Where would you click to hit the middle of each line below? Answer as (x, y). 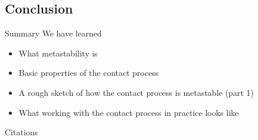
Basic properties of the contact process (89, 73)
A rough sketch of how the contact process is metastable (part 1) (136, 92)
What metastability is (58, 53)
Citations (22, 132)
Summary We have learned (53, 33)
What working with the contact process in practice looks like (129, 112)
